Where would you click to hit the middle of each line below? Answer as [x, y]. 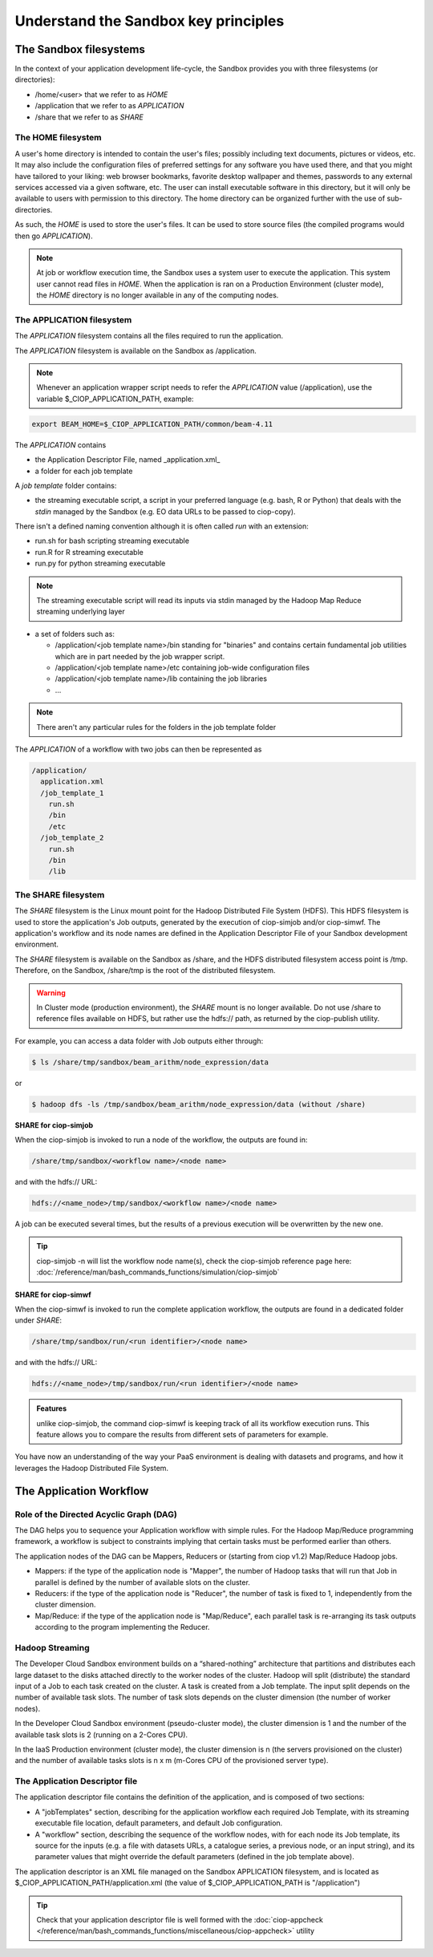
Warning [51, 993]
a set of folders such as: [75, 634]
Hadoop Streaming [52, 1647]
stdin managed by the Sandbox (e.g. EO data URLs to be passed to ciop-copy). [165, 511]
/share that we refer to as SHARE [89, 117]
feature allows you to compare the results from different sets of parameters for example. [182, 1435]
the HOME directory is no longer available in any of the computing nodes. [158, 295]
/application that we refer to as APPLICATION [109, 106]
